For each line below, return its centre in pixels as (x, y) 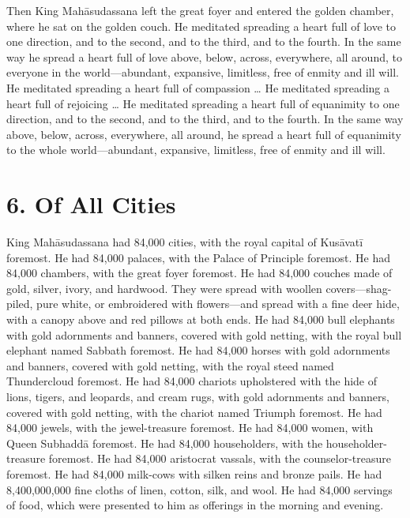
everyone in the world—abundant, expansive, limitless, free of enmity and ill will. (203, 72)
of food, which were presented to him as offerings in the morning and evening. (195, 505)
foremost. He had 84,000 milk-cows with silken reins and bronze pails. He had (194, 473)
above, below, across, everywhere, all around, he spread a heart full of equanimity (204, 134)
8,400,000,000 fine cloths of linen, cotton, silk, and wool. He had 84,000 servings (199, 489)
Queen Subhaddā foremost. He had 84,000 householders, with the (165, 443)
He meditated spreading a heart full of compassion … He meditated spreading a (198, 87)
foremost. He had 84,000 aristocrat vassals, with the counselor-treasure (220, 458)
